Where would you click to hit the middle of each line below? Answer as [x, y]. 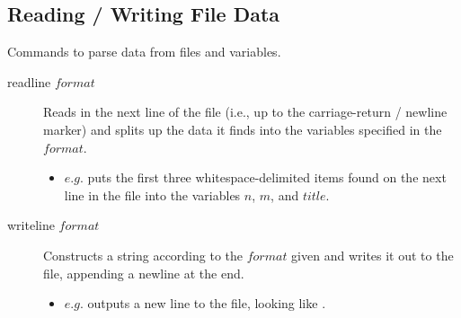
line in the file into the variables [152, 194]
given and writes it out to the [372, 255]
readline [29, 81]
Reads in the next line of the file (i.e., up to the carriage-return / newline [245, 112]
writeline [31, 225]
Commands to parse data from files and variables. [144, 52]
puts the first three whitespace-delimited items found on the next [267, 177]
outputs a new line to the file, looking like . [207, 303]
